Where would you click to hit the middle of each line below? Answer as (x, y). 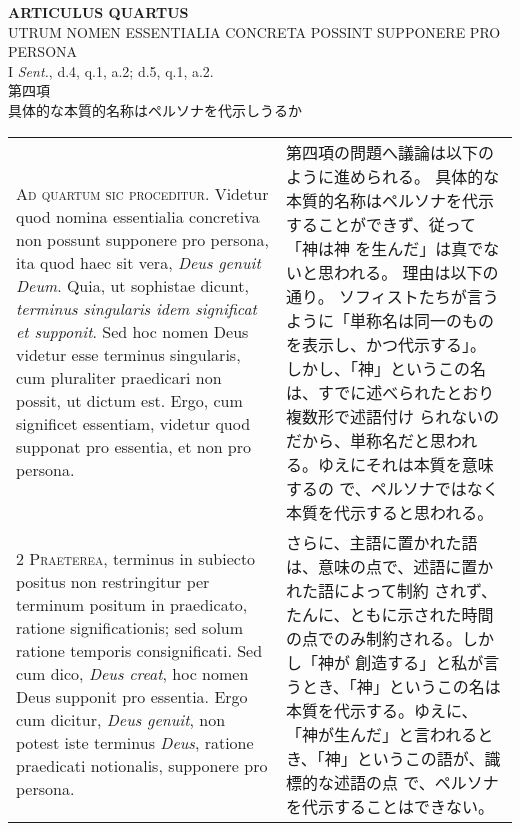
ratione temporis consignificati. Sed (139, 651)
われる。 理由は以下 (408, 272)
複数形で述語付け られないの (392, 416)
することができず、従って (381, 224)
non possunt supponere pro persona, (142, 240)
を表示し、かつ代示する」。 (385, 344)
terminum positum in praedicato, (132, 605)
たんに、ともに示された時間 (389, 614)
